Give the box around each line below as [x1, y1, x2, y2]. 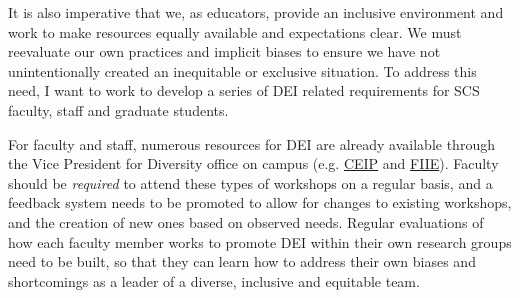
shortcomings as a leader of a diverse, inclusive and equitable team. [8, 270, 420, 291]
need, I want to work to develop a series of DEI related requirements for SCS [8, 80, 480, 101]
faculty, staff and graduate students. [8, 99, 229, 120]
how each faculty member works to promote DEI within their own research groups [8, 231, 512, 252]
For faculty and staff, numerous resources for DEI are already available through [8, 133, 495, 154]
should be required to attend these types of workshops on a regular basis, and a [8, 172, 493, 193]
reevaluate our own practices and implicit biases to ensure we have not [8, 41, 441, 62]
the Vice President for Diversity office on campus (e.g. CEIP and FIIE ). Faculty [8, 153, 499, 174]
